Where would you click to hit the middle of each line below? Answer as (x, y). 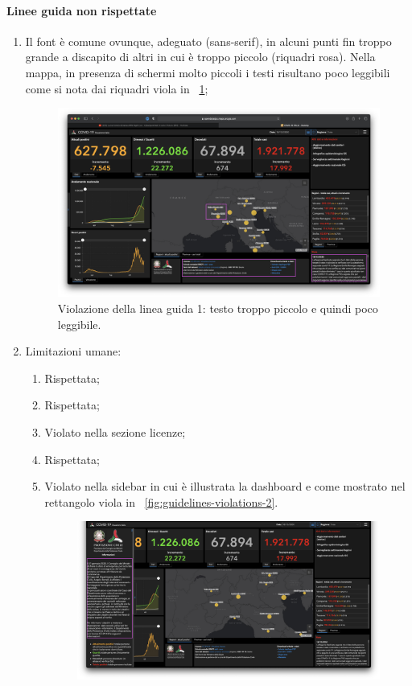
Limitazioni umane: (73, 351)
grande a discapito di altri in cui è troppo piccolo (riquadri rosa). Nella (200, 57)
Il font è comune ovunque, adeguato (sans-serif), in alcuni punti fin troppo (208, 41)
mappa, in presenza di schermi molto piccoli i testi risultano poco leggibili (208, 72)
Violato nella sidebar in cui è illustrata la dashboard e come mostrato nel (225, 486)
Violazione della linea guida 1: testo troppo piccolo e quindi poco (218, 308)
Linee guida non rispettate (82, 10)
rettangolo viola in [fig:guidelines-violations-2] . (161, 501)
